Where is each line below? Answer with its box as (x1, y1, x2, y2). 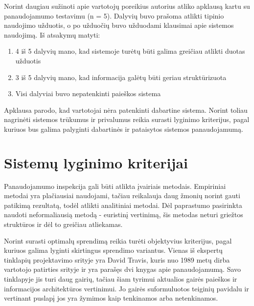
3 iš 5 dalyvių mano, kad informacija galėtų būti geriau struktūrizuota (15, 72, 227, 82)
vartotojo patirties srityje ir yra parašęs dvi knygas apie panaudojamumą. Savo (4, 264, 241, 274)
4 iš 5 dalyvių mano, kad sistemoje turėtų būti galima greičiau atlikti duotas (15, 46, 245, 56)
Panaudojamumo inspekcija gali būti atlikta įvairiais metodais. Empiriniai (4, 181, 226, 191)
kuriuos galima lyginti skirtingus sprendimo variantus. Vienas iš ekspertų (4, 245, 223, 255)
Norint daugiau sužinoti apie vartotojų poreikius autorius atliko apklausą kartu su (4, 1, 250, 11)
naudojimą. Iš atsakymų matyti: (4, 29, 100, 40)
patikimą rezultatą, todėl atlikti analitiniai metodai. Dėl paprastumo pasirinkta (4, 200, 242, 210)
